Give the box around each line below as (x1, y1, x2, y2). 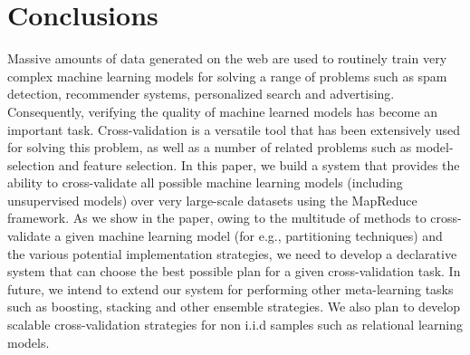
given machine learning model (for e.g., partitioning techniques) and (65, 226, 443, 245)
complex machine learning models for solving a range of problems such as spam (7, 66, 447, 85)
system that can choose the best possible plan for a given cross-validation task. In (7, 262, 461, 281)
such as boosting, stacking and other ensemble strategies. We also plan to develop (7, 297, 460, 316)
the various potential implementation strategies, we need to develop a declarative (7, 244, 457, 263)
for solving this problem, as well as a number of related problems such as (7, 138, 412, 157)
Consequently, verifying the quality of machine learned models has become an (7, 101, 438, 120)
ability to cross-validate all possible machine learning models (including (7, 173, 403, 192)
